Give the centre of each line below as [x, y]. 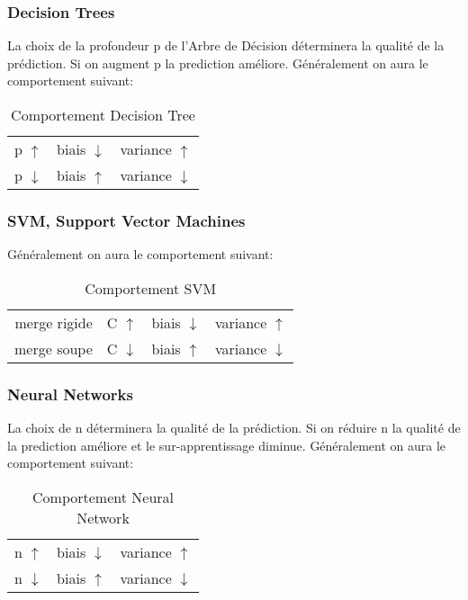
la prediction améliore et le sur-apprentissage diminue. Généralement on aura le [227, 445]
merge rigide [54, 322]
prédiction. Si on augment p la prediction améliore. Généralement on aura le [218, 63]
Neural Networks [70, 394]
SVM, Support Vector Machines [126, 220]
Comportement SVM [151, 288]
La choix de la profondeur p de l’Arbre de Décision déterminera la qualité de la [226, 45]
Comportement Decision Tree [103, 115]
